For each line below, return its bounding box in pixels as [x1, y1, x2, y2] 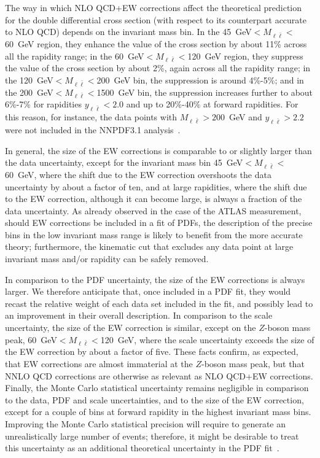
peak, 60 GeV [5, 333, 57, 346]
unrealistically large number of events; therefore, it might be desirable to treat [5, 429, 299, 442]
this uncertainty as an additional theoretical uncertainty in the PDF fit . [5, 441, 279, 454]
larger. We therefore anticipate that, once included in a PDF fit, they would [5, 285, 291, 298]
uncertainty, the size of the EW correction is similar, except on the [5, 321, 256, 334]
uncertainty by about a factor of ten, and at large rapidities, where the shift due [5, 180, 307, 193]
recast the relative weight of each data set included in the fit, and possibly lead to [5, 297, 313, 309]
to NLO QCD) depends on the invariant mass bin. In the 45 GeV [5, 25, 252, 38]
